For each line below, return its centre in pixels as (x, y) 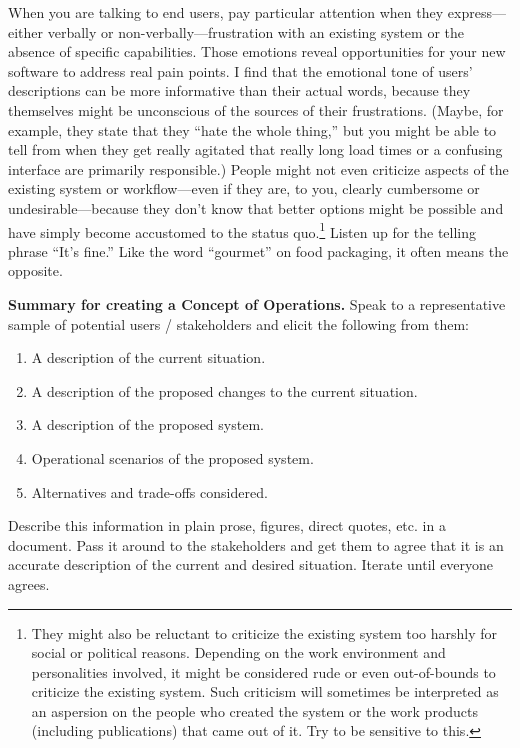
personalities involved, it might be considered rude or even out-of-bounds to (263, 671)
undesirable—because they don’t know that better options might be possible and (256, 207)
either (26, 31)
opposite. (35, 270)
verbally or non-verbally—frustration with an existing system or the (256, 31)
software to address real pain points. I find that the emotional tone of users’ (240, 70)
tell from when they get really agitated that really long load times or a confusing (255, 149)
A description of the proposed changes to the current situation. (224, 390)
